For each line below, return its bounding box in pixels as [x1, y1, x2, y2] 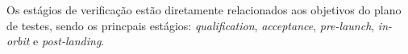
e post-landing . [33, 33, 105, 49]
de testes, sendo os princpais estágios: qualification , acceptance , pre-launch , [6, 17, 375, 33]
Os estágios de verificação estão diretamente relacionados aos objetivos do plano [6, 2, 402, 17]
